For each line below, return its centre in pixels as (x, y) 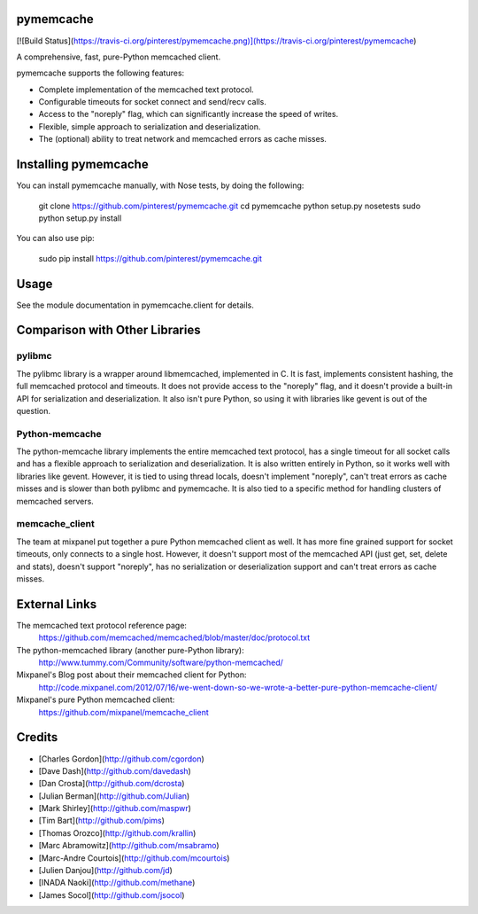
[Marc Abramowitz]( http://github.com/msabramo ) (129, 846)
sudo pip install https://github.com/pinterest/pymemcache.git (150, 258)
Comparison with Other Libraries (108, 330)
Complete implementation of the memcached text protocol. (146, 90)
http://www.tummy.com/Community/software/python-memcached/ (161, 663)
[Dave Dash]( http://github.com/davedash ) (115, 770)
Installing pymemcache (83, 164)
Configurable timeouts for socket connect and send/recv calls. (153, 102)
